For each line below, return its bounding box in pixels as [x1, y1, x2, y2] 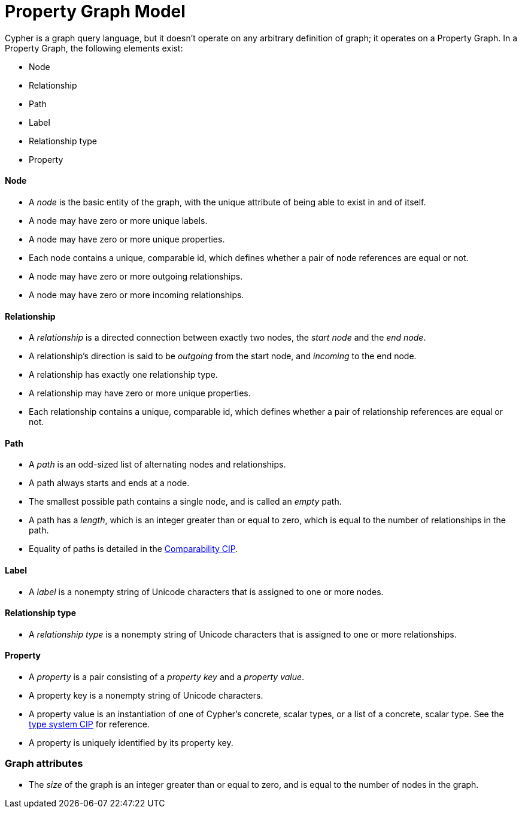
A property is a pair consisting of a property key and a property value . [29, 672, 305, 682]
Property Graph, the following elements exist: [5, 43, 183, 53]
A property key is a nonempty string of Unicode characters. [29, 690, 263, 701]
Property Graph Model [5, 1, 186, 22]
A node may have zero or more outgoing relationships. [29, 271, 243, 281]
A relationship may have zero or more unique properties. [29, 388, 251, 399]
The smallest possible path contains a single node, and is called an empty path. [29, 496, 342, 507]
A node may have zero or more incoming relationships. [29, 289, 244, 300]
